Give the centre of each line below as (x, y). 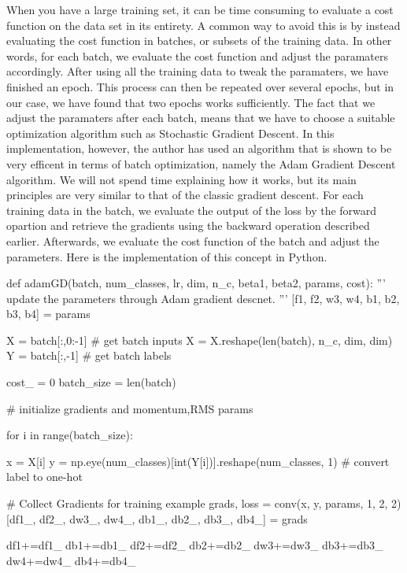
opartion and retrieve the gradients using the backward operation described (188, 226)
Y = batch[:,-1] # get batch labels (89, 355)
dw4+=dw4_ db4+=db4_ (71, 560)
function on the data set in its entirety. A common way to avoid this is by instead (203, 25)
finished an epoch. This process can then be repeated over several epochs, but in (200, 86)
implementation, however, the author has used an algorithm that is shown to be (199, 148)
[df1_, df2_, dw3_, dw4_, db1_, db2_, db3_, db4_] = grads (157, 518)
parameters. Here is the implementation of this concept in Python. (167, 256)
